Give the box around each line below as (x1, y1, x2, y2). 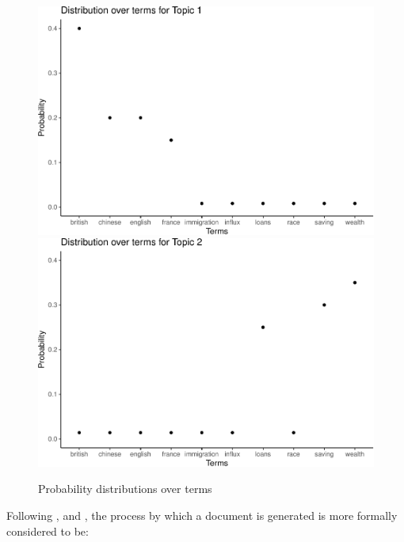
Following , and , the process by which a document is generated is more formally (6, 506, 398, 523)
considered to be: (6, 522, 89, 539)
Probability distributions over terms (38, 480, 212, 497)
